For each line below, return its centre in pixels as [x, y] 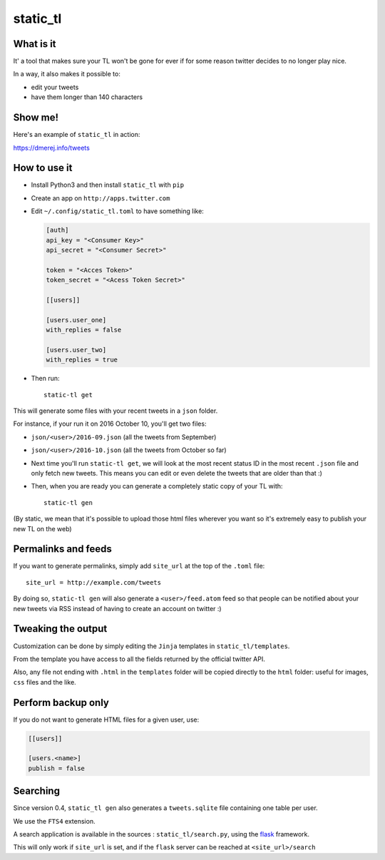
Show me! [36, 118]
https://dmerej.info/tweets [52, 148]
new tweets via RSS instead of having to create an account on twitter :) [117, 608]
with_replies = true [82, 360]
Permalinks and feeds [62, 549]
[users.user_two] [76, 350]
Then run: [45, 379]
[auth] [57, 230]
